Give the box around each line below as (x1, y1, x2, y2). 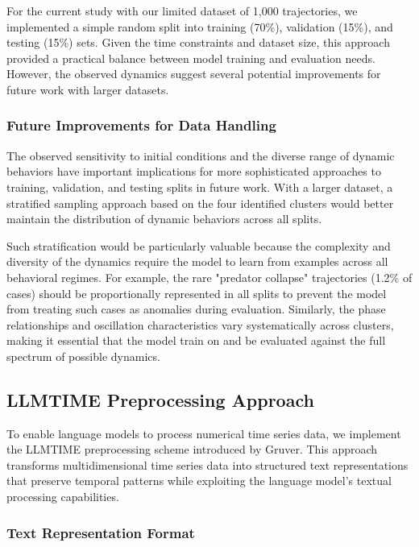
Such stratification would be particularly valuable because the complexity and (6, 237, 391, 254)
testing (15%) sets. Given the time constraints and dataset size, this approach (6, 34, 390, 51)
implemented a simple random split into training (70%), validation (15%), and (6, 18, 393, 35)
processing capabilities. (6, 488, 119, 505)
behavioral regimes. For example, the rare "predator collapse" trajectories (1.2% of (6, 268, 413, 285)
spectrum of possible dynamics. (6, 347, 160, 364)
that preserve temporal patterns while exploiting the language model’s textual (6, 472, 392, 489)
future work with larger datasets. (6, 81, 169, 97)
